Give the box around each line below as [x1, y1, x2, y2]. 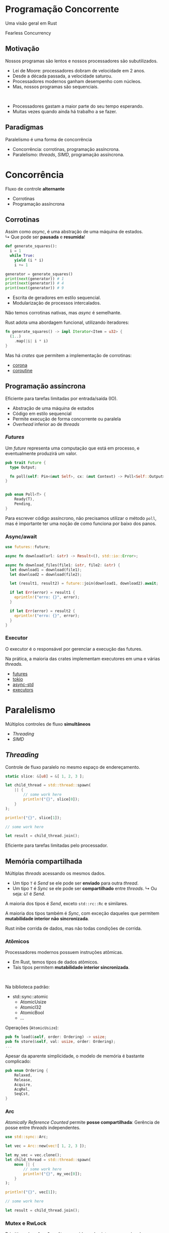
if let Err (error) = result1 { [10, 590, 75, 595]
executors [12, 686, 34, 692]
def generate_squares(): [5, 244, 57, 249]
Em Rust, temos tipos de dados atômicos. [12, 959, 99, 965]
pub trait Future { [5, 460, 46, 465]
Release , [14, 1077, 33, 1082]
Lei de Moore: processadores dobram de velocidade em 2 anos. [12, 67, 146, 73]
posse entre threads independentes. [5, 1125, 80, 1131]
